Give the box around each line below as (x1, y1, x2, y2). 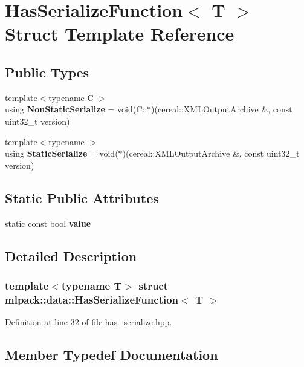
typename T (61, 278, 122, 293)
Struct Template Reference (5, 21, 234, 46)
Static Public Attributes (5, 188, 159, 207)
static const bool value (5, 216, 91, 229)
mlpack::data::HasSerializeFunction (5, 291, 179, 307)
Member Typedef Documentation (5, 345, 218, 364)
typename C (48, 91, 94, 103)
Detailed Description (5, 246, 137, 265)
